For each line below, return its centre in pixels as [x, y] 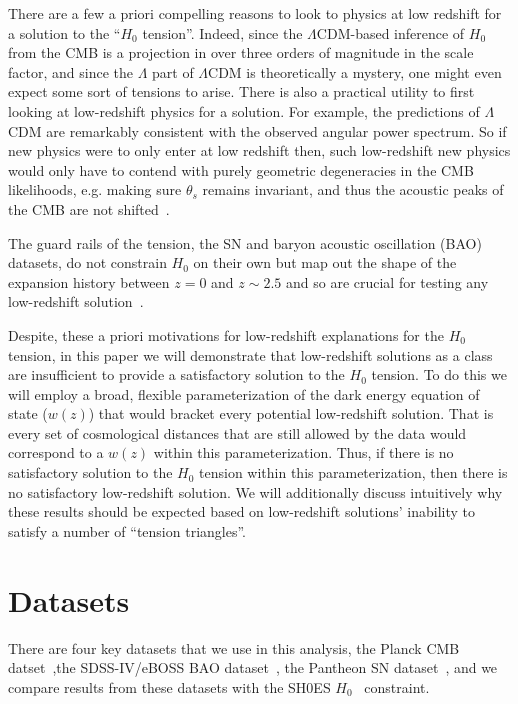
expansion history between [89, 281]
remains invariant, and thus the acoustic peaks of [353, 189]
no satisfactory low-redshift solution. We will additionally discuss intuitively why [255, 491]
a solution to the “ [64, 32]
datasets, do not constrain [87, 262]
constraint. [397, 686]
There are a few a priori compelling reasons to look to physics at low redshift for [255, 13]
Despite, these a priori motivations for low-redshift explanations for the [226, 334]
